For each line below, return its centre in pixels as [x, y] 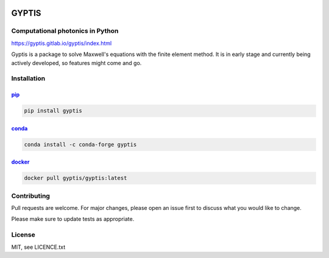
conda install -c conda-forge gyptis [80, 144]
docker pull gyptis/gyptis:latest [76, 178]
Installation [28, 78]
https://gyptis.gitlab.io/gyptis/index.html [62, 43]
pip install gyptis [53, 111]
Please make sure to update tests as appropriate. [73, 219]
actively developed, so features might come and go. [76, 63]
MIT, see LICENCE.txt [38, 247]
